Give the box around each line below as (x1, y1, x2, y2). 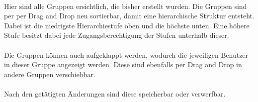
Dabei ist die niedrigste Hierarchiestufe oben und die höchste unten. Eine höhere (4, 20, 250, 30)
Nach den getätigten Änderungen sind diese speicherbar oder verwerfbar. (4, 88, 226, 99)
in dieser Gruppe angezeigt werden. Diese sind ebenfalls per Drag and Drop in (4, 59, 242, 70)
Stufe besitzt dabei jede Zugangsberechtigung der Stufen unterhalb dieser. (4, 30, 229, 40)
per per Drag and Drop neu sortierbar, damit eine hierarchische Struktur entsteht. (4, 10, 255, 21)
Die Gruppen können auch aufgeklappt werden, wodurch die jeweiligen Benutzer (4, 49, 249, 60)
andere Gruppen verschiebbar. (4, 69, 95, 79)
